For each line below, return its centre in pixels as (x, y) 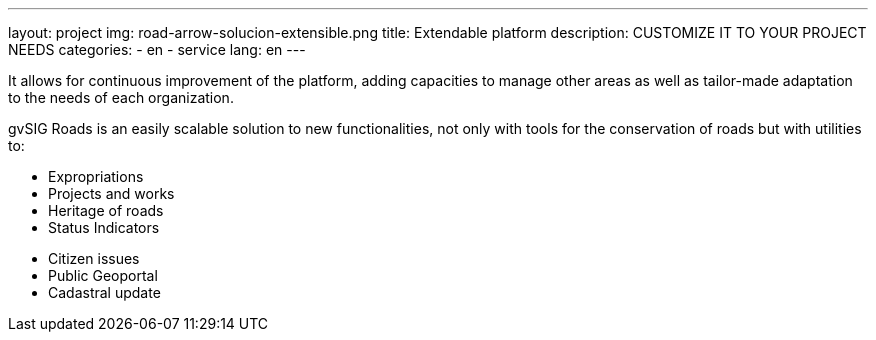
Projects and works (111, 193)
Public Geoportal (103, 275)
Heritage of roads (106, 210)
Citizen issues (94, 258)
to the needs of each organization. (121, 97)
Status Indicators (104, 227)
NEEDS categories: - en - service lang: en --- (157, 49)
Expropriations (96, 176)
